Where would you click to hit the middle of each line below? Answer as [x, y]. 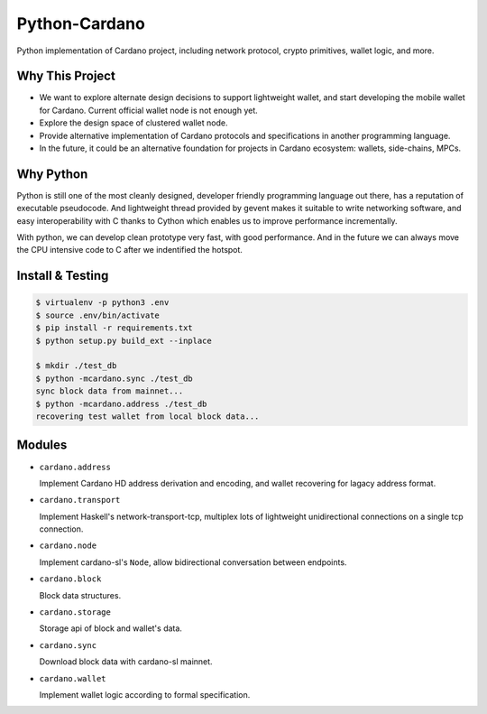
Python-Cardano [81, 23]
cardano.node [68, 546]
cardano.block [70, 579]
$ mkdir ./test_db [76, 366]
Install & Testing [63, 276]
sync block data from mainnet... [110, 391]
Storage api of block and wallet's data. [110, 628]
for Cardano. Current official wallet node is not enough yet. [149, 110]
